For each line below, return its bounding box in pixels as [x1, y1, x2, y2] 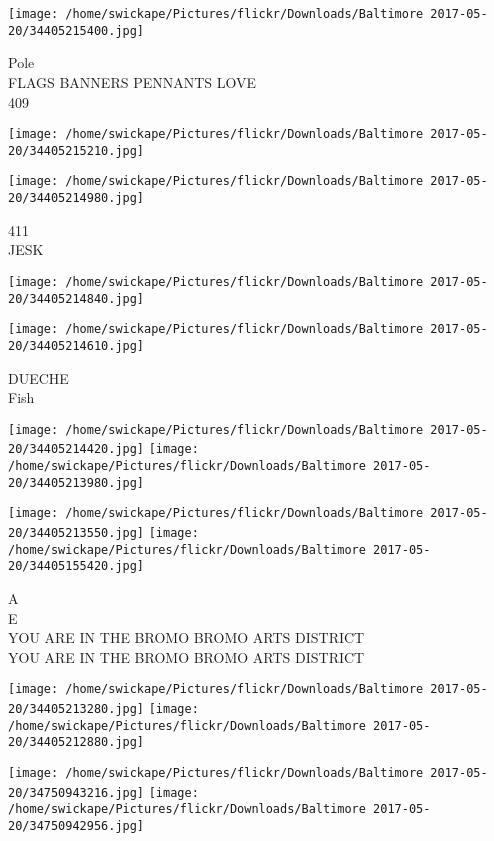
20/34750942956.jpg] [8, 818, 145, 833]
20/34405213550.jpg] [8, 526, 145, 540]
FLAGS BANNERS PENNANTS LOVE [8, 71, 257, 92]
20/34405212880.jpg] [8, 735, 145, 750]
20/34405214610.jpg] [8, 338, 145, 353]
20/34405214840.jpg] [8, 291, 145, 306]
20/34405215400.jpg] [8, 23, 145, 38]
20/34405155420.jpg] [8, 559, 145, 574]
